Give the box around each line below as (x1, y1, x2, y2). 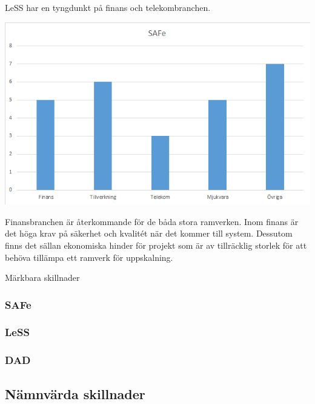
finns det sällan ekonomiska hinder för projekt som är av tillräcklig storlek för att (5, 238, 307, 251)
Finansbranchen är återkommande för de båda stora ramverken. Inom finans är (5, 215, 299, 227)
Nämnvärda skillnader (5, 384, 145, 403)
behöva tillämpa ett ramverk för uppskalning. (5, 251, 173, 263)
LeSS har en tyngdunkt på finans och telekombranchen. (5, 1, 211, 13)
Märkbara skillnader (5, 271, 80, 284)
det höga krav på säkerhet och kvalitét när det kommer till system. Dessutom (5, 227, 293, 240)
